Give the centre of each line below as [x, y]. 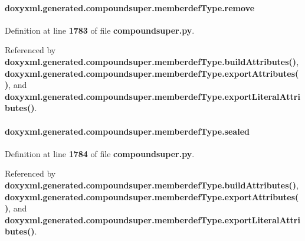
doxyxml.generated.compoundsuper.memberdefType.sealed [127, 131]
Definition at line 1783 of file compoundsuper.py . [100, 30]
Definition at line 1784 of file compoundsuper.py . [100, 153]
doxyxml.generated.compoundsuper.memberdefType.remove [130, 7]
